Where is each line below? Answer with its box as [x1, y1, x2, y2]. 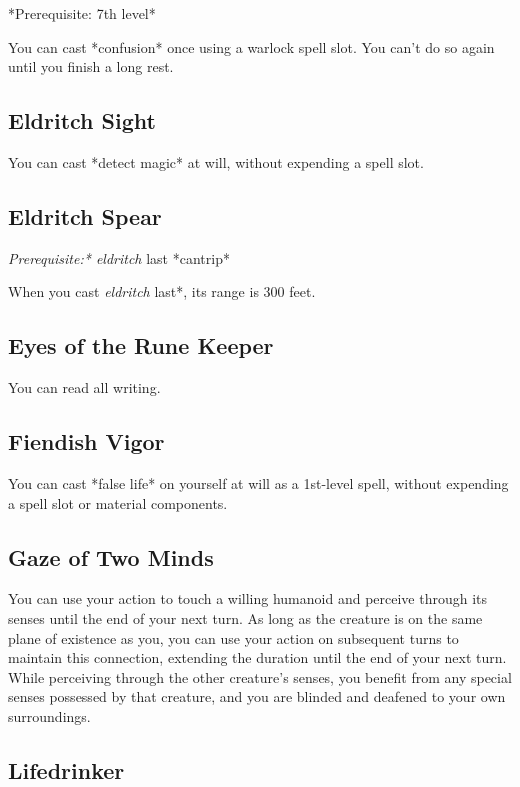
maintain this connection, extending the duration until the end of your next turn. [8, 647, 507, 668]
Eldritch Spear [8, 200, 162, 231]
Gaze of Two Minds [8, 541, 214, 572]
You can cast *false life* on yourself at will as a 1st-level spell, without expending [8, 472, 509, 493]
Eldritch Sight [8, 105, 156, 136]
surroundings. [8, 705, 91, 726]
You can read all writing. [8, 377, 161, 398]
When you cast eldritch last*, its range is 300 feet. [8, 281, 316, 302]
